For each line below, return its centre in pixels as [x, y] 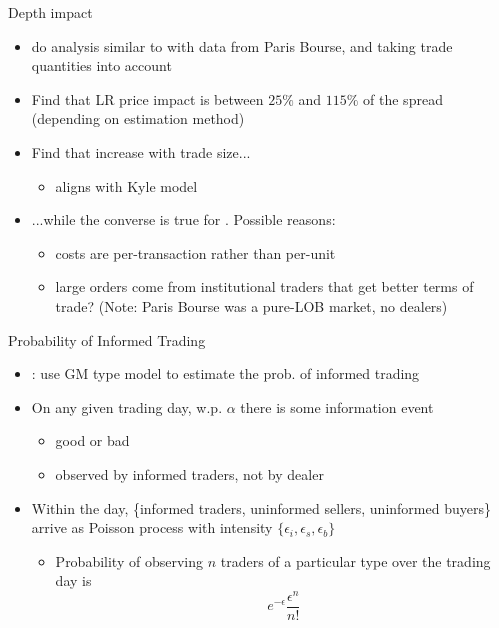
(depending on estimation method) [138, 118]
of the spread [403, 98]
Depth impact [50, 12]
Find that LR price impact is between [147, 98]
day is [73, 580]
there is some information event [337, 406]
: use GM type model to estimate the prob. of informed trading [225, 373]
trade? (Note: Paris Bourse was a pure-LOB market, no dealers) [251, 305]
